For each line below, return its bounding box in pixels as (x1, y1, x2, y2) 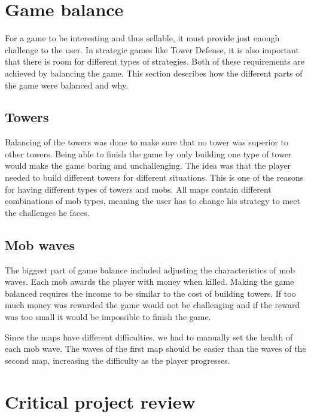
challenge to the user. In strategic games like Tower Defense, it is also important (5, 43, 299, 56)
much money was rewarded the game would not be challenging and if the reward (5, 299, 300, 311)
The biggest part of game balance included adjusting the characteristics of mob (5, 263, 295, 276)
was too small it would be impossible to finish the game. (5, 311, 211, 323)
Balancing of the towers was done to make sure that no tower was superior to (5, 136, 288, 148)
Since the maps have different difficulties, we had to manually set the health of (5, 330, 293, 343)
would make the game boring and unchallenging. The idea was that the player (5, 159, 291, 172)
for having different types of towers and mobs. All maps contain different (5, 182, 272, 195)
